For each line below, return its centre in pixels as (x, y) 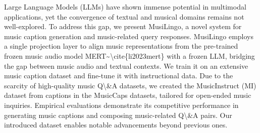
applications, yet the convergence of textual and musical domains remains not (124, 16)
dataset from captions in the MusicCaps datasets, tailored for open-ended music (128, 95)
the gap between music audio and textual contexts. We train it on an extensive (126, 65)
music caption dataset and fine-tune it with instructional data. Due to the (119, 76)
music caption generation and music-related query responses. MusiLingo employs (129, 36)
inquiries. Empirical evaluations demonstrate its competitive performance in (121, 105)
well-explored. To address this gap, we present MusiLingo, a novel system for (123, 26)
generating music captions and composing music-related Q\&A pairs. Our (118, 115)
